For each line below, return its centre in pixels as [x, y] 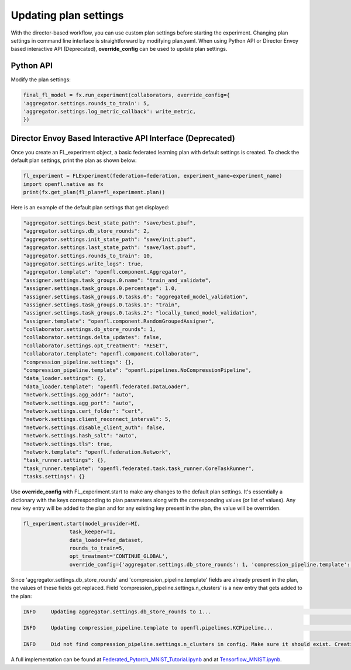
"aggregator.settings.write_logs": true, [83, 264]
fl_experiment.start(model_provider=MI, [82, 524]
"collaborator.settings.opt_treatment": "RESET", [96, 346]
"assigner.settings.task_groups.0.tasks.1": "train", [102, 305]
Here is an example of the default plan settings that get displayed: [90, 208]
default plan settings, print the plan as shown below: [74, 160]
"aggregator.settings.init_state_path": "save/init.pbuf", [109, 239]
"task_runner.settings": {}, [65, 460]
